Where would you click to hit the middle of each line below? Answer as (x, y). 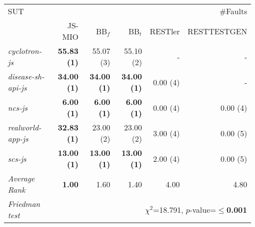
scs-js (17, 158)
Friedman (24, 204)
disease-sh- (26, 76)
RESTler (165, 31)
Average (21, 178)
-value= (203, 209)
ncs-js (18, 107)
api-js (17, 88)
